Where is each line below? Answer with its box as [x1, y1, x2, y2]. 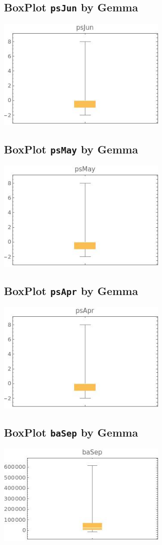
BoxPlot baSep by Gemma [4, 425, 138, 440]
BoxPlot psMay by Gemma [4, 141, 138, 156]
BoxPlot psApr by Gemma [4, 283, 138, 298]
